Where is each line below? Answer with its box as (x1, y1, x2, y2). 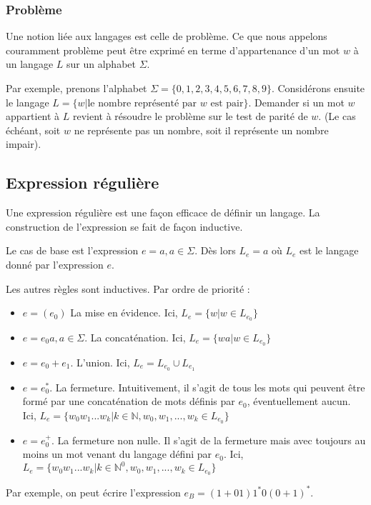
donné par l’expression (6, 256, 104, 271)
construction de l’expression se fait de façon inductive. (6, 219, 243, 234)
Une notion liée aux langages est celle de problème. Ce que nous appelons (6, 29, 327, 44)
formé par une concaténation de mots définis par (22, 394, 235, 409)
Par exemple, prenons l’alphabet (6, 81, 147, 95)
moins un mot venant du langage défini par (22, 446, 212, 461)
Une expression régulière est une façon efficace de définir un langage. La (6, 205, 320, 220)
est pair (210, 98, 244, 109)
